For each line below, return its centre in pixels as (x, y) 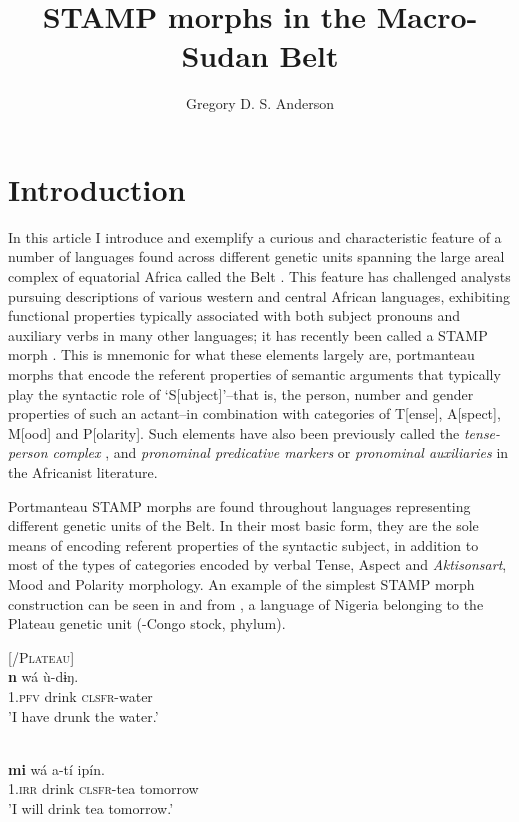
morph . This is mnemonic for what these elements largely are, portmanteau (241, 354)
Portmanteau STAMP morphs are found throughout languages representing (239, 505)
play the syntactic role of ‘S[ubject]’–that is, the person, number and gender (241, 393)
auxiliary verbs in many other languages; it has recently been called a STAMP (248, 334)
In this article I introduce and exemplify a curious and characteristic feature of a (255, 236)
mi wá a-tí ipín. (56, 768)
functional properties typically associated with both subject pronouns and (234, 315)
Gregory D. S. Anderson (260, 103)
